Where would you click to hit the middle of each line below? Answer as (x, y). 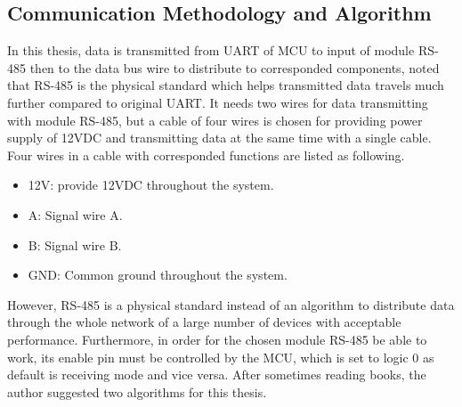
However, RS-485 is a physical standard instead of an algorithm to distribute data (231, 304)
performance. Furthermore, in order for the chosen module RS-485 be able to (217, 339)
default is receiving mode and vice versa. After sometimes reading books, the (217, 374)
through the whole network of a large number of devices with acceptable (204, 322)
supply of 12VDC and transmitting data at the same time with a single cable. (219, 138)
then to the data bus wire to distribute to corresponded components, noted (235, 67)
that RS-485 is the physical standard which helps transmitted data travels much (226, 85)
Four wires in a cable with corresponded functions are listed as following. (206, 155)
